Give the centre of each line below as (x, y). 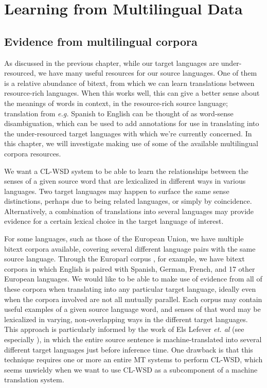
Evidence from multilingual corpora (101, 41)
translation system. (34, 380)
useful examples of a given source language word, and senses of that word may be (132, 309)
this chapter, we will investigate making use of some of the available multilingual (131, 143)
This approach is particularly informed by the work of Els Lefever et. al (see (124, 329)
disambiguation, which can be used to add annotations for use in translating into (132, 123)
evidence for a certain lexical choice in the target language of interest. (114, 221)
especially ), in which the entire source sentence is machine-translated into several (133, 339)
